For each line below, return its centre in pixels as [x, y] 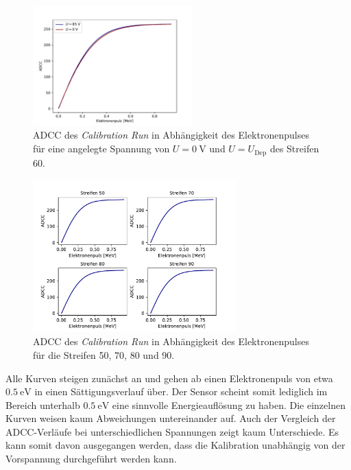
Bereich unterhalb [43, 404]
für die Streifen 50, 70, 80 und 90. [104, 354]
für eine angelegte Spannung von [101, 149]
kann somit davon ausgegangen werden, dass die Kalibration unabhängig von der [175, 445]
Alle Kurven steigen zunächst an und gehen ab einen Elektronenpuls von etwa [169, 378]
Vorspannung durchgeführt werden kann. [91, 459]
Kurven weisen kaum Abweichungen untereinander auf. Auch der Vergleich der [171, 418]
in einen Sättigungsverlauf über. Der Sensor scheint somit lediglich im [181, 391]
